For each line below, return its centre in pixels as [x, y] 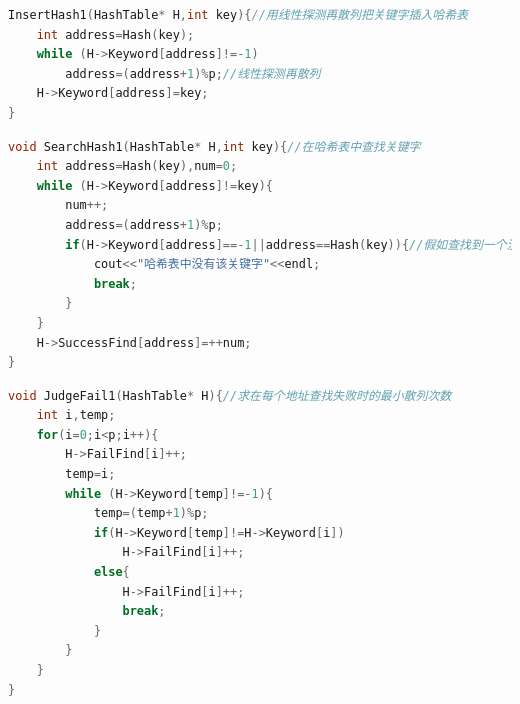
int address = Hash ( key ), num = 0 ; [137, 166]
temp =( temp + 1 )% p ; [151, 513]
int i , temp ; [76, 415]
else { [111, 572]
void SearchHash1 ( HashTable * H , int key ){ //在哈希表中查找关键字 [214, 146]
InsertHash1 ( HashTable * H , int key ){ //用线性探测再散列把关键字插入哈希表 [238, 15]
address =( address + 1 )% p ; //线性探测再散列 [193, 73]
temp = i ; [90, 474]
